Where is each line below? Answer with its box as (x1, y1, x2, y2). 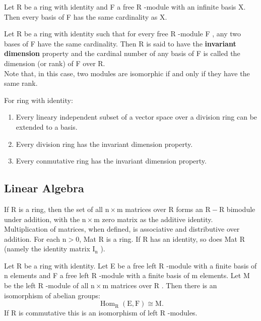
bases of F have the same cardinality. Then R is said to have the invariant (4, 38, 236, 48)
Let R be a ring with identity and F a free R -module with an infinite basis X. (4, 2, 246, 12)
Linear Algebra (4, 180, 84, 196)
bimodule (226, 203, 255, 214)
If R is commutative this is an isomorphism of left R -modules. (4, 307, 198, 318)
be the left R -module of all (4, 280, 89, 291)
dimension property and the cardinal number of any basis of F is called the (4, 48, 240, 59)
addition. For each (4, 233, 60, 244)
